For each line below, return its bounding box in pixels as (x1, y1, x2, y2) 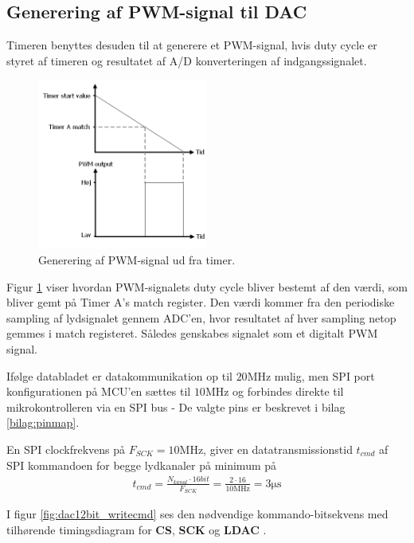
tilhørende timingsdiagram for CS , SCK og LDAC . (6, 521, 267, 537)
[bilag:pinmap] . (6, 414, 80, 431)
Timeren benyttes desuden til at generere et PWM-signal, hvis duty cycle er (6, 37, 377, 53)
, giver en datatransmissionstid (203, 440, 353, 457)
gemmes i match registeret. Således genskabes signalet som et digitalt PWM (6, 325, 378, 342)
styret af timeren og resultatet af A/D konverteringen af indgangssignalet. (6, 52, 367, 68)
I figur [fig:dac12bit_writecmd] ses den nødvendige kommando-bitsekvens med (6, 506, 389, 522)
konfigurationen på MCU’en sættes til (6, 383, 191, 400)
